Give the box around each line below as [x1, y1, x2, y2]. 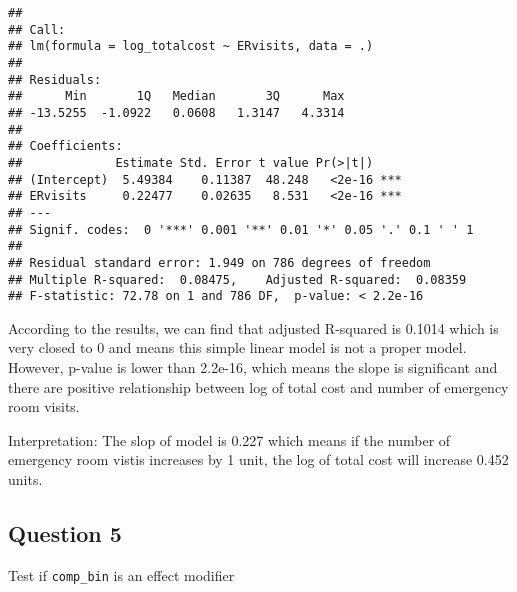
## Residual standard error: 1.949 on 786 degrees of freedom [8, 255, 431, 270]
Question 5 [8, 517, 122, 548]
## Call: [8, 22, 66, 37]
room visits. [8, 396, 80, 417]
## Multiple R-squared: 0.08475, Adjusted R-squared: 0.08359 [8, 272, 467, 287]
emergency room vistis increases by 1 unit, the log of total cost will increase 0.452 [8, 449, 509, 470]
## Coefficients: [8, 139, 123, 154]
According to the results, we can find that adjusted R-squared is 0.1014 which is [8, 317, 499, 338]
